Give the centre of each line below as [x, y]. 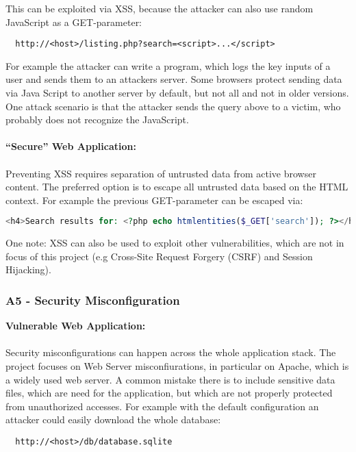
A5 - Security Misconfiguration [93, 300]
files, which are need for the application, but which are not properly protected [169, 393]
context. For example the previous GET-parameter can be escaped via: [154, 200]
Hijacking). [28, 269]
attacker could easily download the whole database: [113, 419]
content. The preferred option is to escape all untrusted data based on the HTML [177, 187]
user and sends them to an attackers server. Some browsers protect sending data [174, 79]
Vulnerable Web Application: [76, 326]
